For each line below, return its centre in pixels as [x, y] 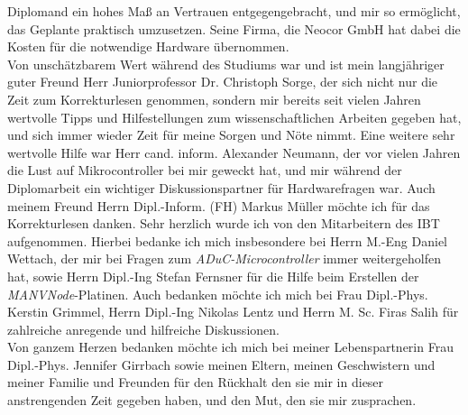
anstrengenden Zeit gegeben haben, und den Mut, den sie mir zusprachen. [212, 400]
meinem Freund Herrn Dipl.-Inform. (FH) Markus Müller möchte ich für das [219, 205]
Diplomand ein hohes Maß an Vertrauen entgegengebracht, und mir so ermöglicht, [234, 11]
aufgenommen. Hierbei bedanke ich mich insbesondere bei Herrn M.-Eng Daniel [227, 240]
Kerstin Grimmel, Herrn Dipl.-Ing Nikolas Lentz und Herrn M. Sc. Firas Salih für [233, 312]
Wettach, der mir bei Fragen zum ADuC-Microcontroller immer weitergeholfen [224, 258]
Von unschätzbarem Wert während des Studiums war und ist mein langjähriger [226, 64]
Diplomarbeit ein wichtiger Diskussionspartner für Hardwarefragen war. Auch [221, 187]
